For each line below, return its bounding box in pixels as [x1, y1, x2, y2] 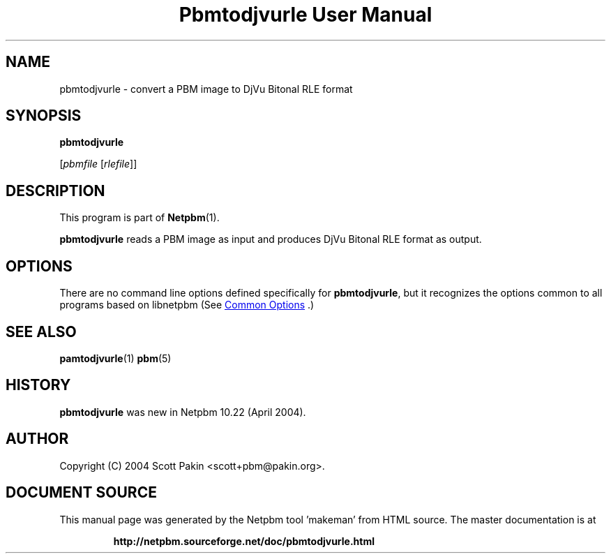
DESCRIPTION [6, 181, 105, 200]
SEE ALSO [6, 322, 77, 341]
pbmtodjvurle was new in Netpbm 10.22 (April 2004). [59, 405, 306, 418]
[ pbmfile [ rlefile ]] [59, 158, 137, 170]
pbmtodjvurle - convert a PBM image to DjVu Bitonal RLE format [59, 82, 353, 95]
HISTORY [6, 376, 71, 394]
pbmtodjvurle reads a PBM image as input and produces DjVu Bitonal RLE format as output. [59, 233, 482, 246]
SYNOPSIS [6, 107, 82, 125]
